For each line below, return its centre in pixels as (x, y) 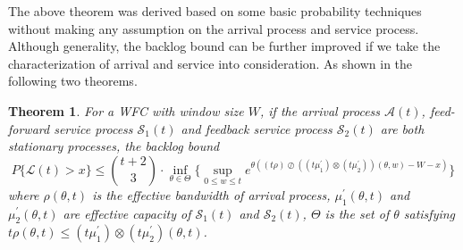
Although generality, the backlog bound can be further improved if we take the (224, 46)
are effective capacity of (127, 213)
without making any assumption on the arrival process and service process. (214, 28)
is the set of (357, 213)
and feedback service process (257, 128)
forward (29, 128)
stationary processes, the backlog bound (114, 146)
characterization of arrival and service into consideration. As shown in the (210, 63)
